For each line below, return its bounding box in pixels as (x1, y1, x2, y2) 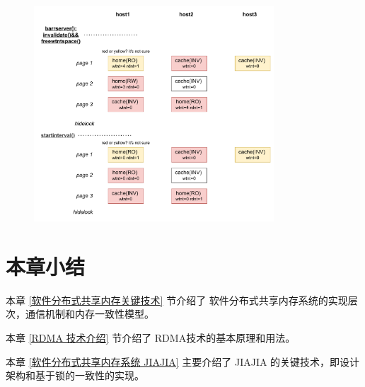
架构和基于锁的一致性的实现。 (6, 368, 144, 383)
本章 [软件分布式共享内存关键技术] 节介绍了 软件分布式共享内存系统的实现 (6, 292, 348, 307)
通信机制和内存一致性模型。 (25, 306, 154, 321)
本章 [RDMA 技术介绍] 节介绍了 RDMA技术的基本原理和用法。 (6, 330, 296, 345)
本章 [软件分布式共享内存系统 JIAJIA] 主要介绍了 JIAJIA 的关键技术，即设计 (6, 354, 360, 369)
